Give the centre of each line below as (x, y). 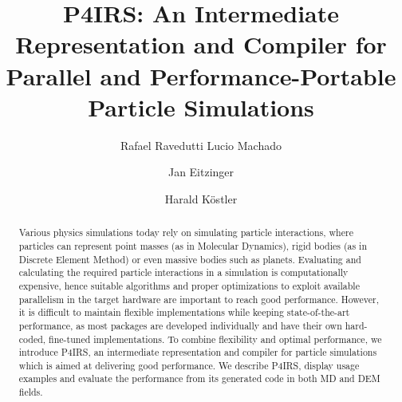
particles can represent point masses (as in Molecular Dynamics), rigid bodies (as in (193, 245)
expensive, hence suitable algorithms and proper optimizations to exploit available (189, 285)
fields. (31, 392)
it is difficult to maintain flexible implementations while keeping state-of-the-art (184, 312)
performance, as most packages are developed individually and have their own (180, 325)
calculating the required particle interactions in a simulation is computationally (183, 272)
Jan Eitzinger (201, 172)
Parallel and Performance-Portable (201, 75)
